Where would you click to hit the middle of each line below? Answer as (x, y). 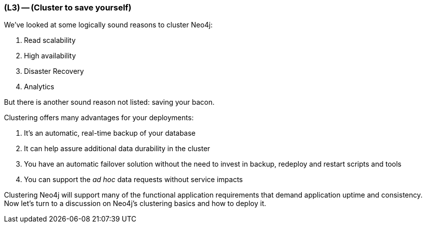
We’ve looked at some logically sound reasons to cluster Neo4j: (108, 25)
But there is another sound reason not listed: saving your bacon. (109, 102)
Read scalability (50, 40)
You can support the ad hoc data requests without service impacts (133, 180)
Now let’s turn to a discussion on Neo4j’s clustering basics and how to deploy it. (135, 204)
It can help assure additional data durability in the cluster (117, 149)
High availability (50, 56)
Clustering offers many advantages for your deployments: (99, 118)
